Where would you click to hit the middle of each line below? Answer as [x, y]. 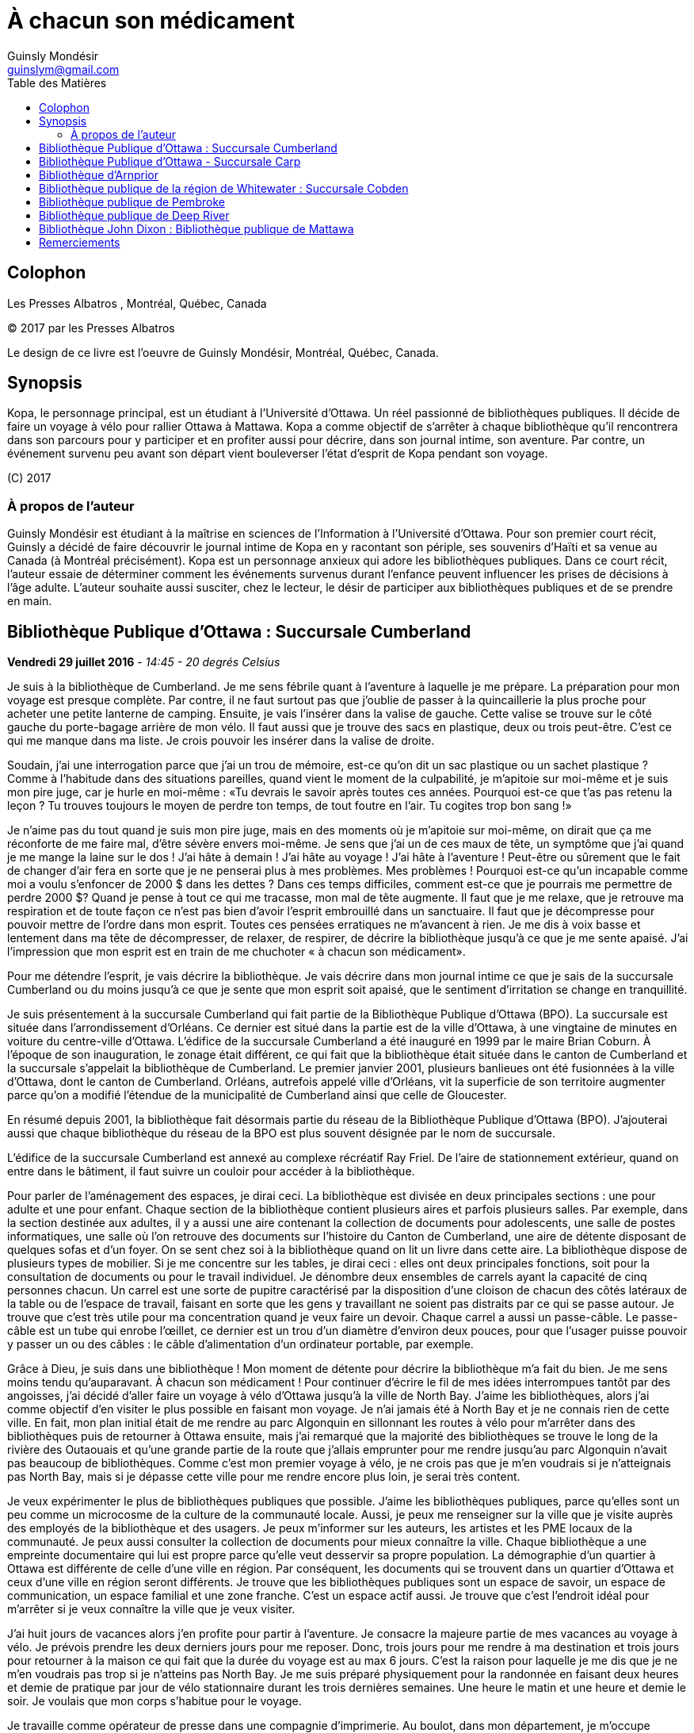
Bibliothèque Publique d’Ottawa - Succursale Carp [170, 161]
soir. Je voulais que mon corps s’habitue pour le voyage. [154, 1701]
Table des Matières [57, 82]
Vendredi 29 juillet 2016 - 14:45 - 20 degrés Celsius [144, 662]
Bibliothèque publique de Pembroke [132, 201]
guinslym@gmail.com [63, 69]
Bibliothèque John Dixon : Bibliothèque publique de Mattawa [196, 228]
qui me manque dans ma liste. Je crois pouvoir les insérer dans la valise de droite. [221, 741]
